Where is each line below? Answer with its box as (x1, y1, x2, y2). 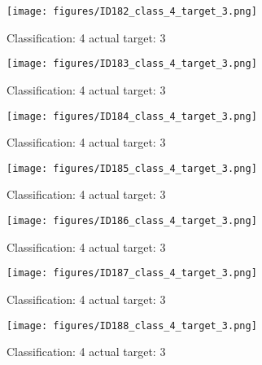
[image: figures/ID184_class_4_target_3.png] (7, 110, 257, 122)
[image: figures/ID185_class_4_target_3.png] (7, 162, 257, 174)
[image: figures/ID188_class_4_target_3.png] (7, 319, 257, 332)
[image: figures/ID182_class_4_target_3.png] (7, 6, 257, 17)
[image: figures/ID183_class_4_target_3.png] (7, 58, 257, 70)
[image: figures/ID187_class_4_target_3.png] (7, 267, 257, 279)
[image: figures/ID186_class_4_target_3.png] (7, 215, 257, 226)
